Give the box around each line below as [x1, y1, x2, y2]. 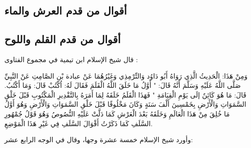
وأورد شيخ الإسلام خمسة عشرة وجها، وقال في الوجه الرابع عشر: [4, 134, 193, 145]
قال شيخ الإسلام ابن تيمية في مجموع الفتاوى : [4, 54, 138, 64]
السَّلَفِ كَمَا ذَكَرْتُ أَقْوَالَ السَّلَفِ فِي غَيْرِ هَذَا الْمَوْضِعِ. [4, 118, 153, 128]
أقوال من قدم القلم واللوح [4, 32, 121, 47]
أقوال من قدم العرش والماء [4, 3, 127, 18]
